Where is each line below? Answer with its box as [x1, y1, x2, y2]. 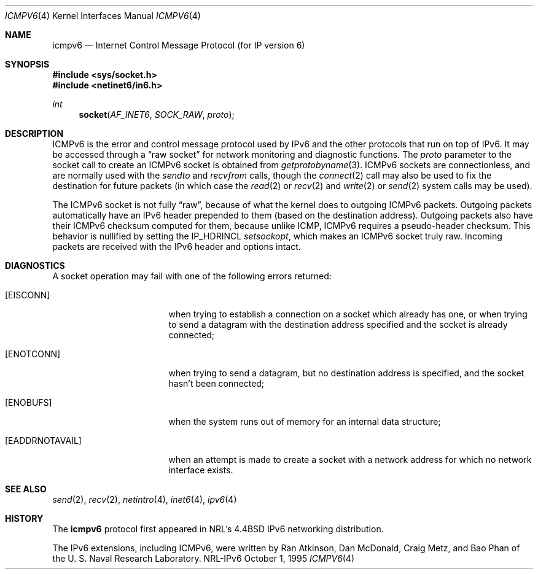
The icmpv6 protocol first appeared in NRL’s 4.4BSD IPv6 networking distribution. [52, 524, 384, 534]
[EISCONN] [5, 290, 50, 300]
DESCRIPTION [5, 128, 64, 139]
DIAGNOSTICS [5, 260, 65, 271]
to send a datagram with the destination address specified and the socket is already [168, 319, 508, 330]
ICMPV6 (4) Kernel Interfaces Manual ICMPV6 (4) [5, 10, 201, 21]
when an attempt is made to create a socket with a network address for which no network [168, 454, 532, 465]
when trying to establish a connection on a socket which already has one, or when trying [168, 309, 528, 319]
